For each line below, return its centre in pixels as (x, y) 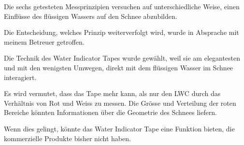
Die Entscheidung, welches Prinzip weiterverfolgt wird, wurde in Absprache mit (122, 32)
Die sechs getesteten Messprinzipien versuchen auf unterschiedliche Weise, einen (122, 6)
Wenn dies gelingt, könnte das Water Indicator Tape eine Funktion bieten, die (119, 128)
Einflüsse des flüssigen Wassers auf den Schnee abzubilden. (91, 16)
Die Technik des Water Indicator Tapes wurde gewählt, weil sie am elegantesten (122, 58)
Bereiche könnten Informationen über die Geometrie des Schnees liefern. (110, 112)
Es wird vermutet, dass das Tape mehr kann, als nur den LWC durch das (112, 93)
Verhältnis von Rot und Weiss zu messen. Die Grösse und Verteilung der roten (120, 103)
